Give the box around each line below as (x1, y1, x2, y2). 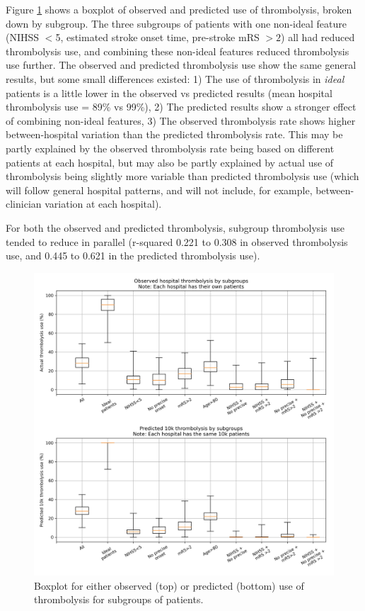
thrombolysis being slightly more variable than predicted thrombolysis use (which (6, 169, 359, 184)
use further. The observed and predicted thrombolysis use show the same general (6, 57, 357, 72)
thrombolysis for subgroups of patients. (34, 592, 204, 607)
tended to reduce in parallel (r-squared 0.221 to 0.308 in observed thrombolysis (6, 234, 348, 249)
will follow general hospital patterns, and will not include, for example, (6, 182, 313, 197)
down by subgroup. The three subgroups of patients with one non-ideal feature (6, 16, 347, 30)
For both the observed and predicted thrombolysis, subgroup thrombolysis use (6, 220, 344, 235)
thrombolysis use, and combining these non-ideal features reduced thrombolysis (6, 43, 349, 58)
